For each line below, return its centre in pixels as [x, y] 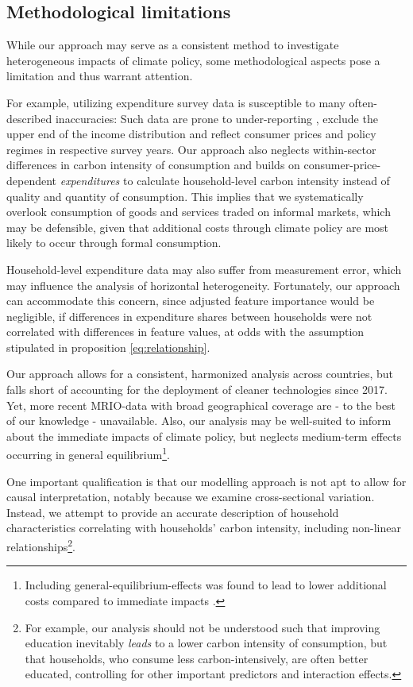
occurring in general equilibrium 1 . [88, 453]
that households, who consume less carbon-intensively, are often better [197, 658]
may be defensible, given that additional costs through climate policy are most [198, 227]
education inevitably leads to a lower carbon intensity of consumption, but [206, 643]
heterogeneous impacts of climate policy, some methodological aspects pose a [193, 60]
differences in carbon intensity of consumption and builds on [153, 165]
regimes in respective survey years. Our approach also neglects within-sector [191, 149]
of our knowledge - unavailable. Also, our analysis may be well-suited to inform [199, 421]
